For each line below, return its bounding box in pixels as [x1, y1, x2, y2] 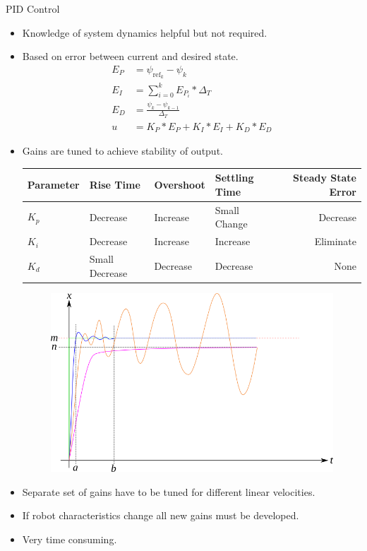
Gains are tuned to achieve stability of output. [22, 143, 223, 158]
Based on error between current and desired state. [22, 49, 239, 64]
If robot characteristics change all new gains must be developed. [22, 508, 299, 523]
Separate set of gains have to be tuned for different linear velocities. [22, 484, 315, 499]
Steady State [293, 170, 356, 185]
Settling [215, 170, 254, 185]
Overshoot [154, 177, 205, 192]
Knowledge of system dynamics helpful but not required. [22, 25, 267, 40]
